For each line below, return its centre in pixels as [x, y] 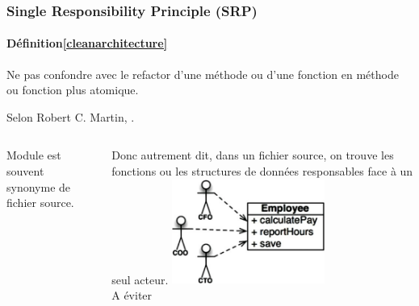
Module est [34, 155]
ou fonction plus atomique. [73, 90]
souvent [25, 171]
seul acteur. [140, 279]
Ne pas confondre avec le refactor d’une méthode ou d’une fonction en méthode [203, 74]
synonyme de [39, 186]
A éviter [132, 294]
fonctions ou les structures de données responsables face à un [262, 171]
